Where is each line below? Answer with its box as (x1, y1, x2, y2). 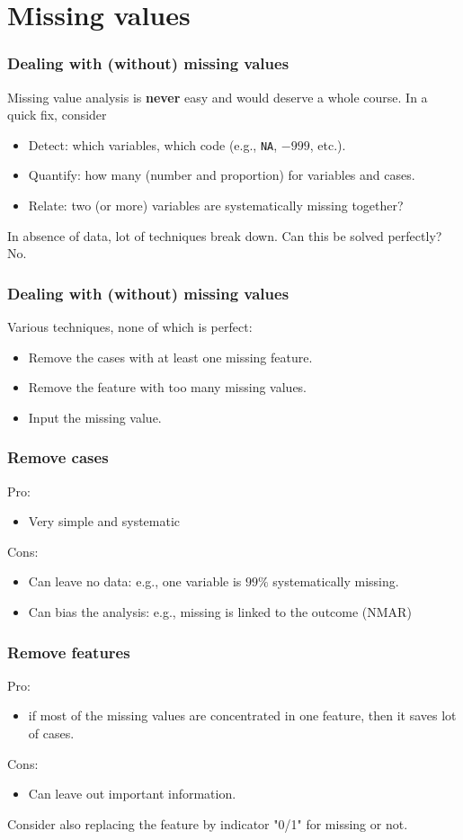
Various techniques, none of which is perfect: (7, 317, 253, 336)
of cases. (28, 724, 75, 742)
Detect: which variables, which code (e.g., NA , (28, 135, 278, 154)
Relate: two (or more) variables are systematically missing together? (28, 196, 404, 215)
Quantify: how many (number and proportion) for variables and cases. (28, 165, 415, 184)
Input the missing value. (28, 407, 162, 426)
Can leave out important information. (28, 784, 236, 803)
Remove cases (7, 446, 109, 469)
